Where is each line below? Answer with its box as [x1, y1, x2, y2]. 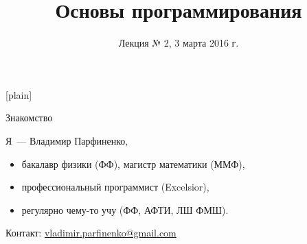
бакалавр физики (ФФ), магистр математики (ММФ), [21, 156, 245, 171]
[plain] [5, 87, 32, 101]
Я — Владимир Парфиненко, [5, 133, 128, 147]
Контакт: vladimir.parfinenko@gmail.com [5, 225, 177, 240]
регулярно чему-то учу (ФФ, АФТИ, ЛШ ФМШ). [21, 202, 229, 217]
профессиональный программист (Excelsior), [21, 180, 209, 194]
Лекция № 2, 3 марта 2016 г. [118, 36, 239, 50]
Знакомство [5, 110, 53, 125]
